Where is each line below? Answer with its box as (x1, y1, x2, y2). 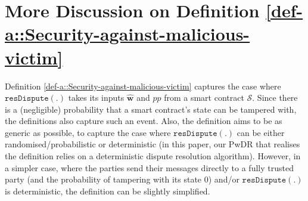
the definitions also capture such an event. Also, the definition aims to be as (5, 115, 282, 127)
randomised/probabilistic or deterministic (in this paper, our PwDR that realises (5, 138, 300, 150)
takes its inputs (68, 91, 125, 104)
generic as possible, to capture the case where (5, 126, 171, 138)
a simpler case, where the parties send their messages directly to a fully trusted (5, 161, 294, 174)
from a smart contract (164, 91, 244, 104)
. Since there (252, 91, 298, 104)
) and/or (208, 173, 239, 185)
